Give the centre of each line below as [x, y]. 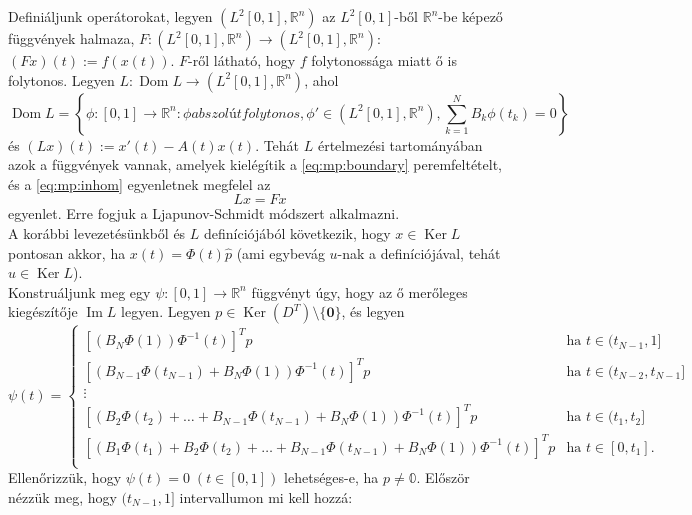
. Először [443, 477]
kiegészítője [43, 311]
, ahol [321, 79]
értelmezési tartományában [400, 144]
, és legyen [373, 311]
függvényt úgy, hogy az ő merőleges [359, 291]
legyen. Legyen [166, 311]
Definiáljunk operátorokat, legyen [110, 16]
